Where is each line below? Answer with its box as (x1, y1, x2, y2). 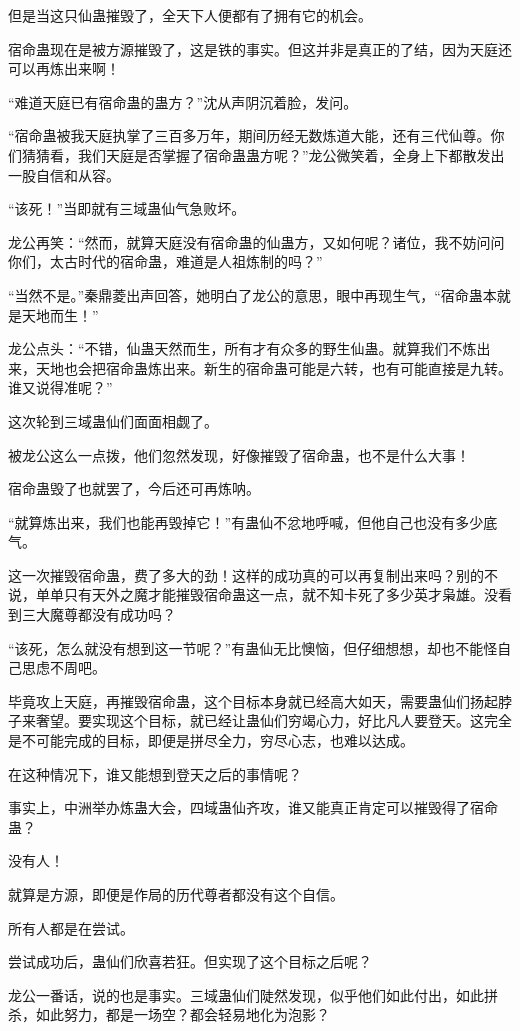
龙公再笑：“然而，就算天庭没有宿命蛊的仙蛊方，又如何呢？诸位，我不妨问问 (8, 231, 505, 252)
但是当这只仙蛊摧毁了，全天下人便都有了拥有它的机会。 (8, 5, 372, 25)
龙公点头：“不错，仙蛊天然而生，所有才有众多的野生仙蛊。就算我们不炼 (8, 338, 477, 359)
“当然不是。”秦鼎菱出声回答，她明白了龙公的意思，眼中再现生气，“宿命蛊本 (8, 284, 497, 305)
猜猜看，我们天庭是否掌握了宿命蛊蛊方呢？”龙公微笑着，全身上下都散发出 (21, 144, 505, 165)
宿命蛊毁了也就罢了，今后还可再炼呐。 (8, 478, 260, 499)
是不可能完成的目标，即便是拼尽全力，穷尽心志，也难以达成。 (8, 730, 414, 751)
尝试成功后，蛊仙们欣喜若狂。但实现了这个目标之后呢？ (8, 951, 372, 972)
